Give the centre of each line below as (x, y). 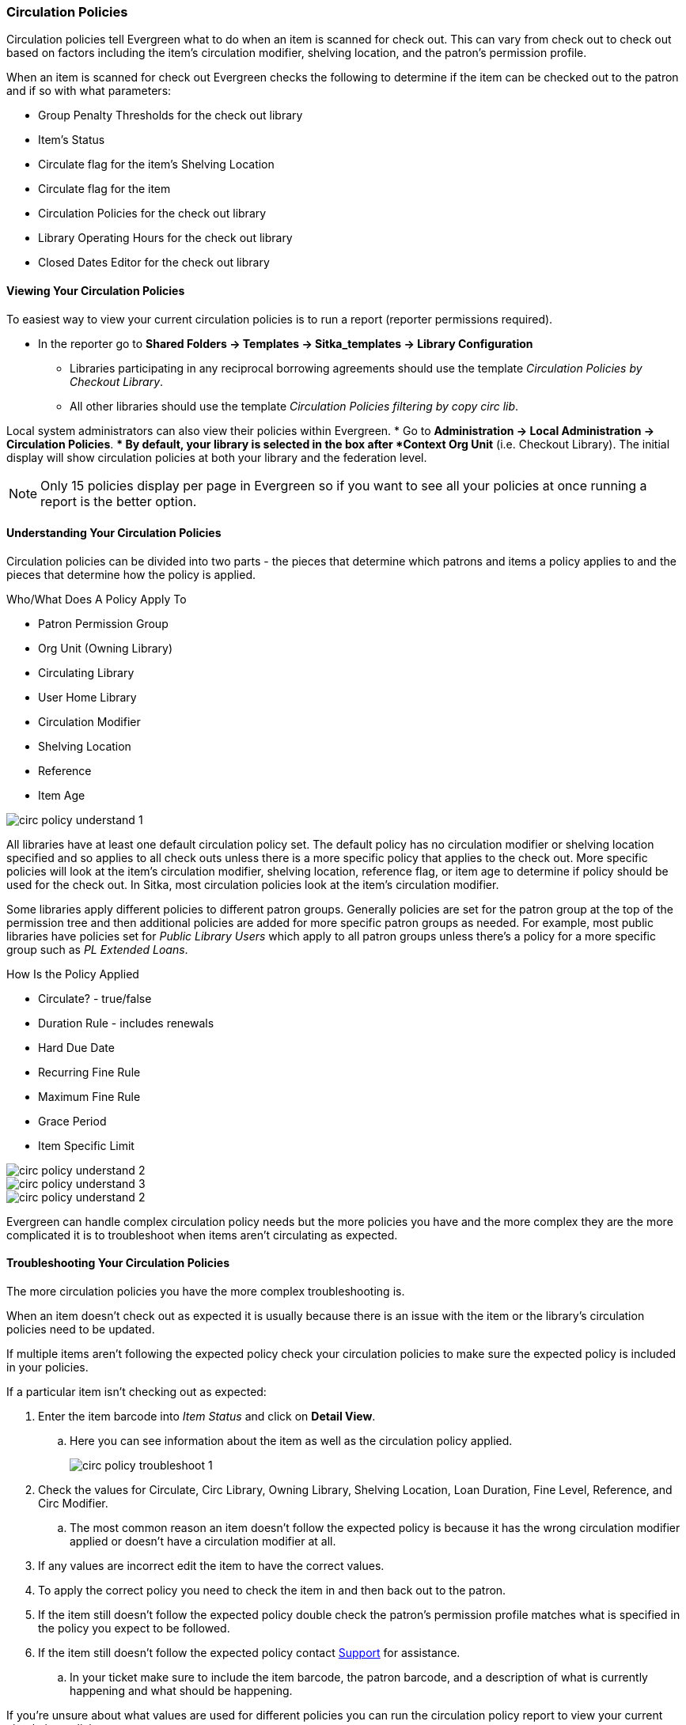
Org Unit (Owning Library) (106, 648)
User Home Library (87, 697)
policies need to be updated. (81, 1330)
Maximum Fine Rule (89, 1096)
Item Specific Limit (86, 1145)
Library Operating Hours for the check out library (165, 238)
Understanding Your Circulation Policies (114, 533)
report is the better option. (119, 501)
